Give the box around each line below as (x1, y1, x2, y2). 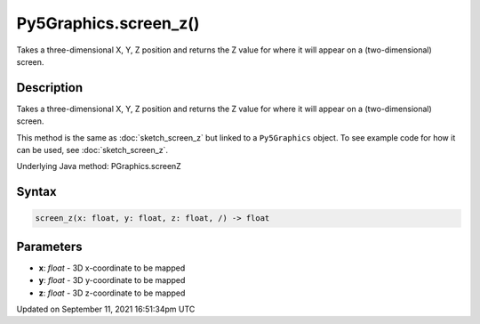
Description (16, 80, 84, 95)
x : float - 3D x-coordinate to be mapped (38, 263, 186, 273)
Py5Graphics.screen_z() (16, 13, 200, 33)
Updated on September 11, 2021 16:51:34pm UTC (16, 304, 196, 315)
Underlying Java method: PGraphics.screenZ (16, 161, 181, 172)
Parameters (16, 239, 83, 254)
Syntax (16, 184, 57, 199)
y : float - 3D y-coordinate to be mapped (38, 275, 186, 286)
